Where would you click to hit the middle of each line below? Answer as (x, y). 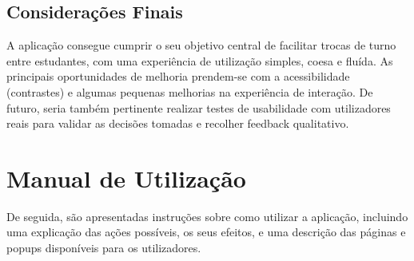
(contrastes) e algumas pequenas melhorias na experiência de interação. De (190, 91)
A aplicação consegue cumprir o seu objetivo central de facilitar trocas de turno (201, 45)
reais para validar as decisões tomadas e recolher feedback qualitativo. (178, 123)
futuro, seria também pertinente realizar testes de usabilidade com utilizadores (199, 107)
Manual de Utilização (126, 178)
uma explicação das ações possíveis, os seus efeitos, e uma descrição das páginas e (206, 232)
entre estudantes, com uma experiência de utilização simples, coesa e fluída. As (200, 60)
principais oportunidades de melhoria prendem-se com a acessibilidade (178, 76)
